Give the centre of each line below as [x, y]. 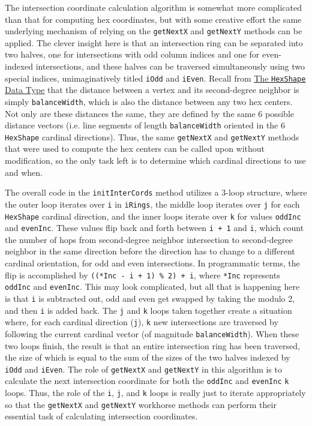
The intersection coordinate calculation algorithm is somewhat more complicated [154, 7]
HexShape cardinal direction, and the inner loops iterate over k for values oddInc [153, 216]
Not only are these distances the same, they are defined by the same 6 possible [149, 113]
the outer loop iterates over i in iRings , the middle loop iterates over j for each [152, 204]
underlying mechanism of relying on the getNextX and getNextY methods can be [154, 31]
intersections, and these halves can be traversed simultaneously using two [170, 66]
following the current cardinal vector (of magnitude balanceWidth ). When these [152, 333]
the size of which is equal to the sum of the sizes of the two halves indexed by [148, 357]
